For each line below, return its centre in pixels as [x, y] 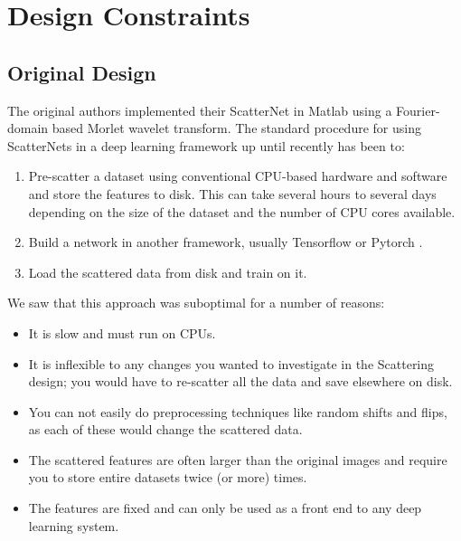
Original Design [82, 72]
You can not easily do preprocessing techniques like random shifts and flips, [238, 411]
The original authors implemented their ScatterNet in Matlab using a [200, 110]
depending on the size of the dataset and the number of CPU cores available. [242, 211]
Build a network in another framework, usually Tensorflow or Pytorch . [226, 242]
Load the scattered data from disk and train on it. [168, 272]
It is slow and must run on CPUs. [122, 332]
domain [28, 128]
